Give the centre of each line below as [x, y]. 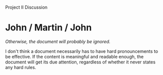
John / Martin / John [49, 28]
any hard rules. [21, 67]
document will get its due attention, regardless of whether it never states [80, 62]
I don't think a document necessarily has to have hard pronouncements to [82, 51]
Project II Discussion [26, 7]
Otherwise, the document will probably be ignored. [58, 41]
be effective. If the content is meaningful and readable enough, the [74, 56]
